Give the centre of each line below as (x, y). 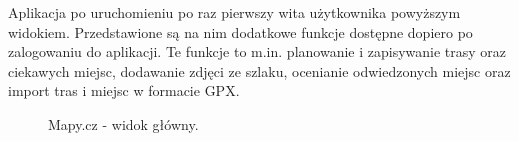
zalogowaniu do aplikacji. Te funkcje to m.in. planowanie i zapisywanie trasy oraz (257, 51)
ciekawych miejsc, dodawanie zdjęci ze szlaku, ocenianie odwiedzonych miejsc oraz (259, 70)
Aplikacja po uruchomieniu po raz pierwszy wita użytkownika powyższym (234, 12)
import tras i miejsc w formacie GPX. (124, 90)
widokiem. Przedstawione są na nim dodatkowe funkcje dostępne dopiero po (240, 31)
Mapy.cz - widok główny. (123, 123)
